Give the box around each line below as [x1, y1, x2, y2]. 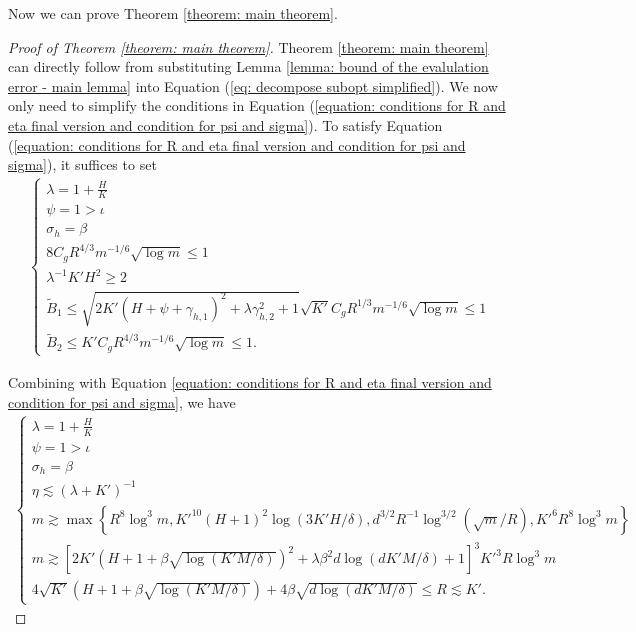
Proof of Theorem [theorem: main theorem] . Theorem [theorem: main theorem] [8, 36, 489, 57]
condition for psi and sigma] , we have [8, 391, 236, 412]
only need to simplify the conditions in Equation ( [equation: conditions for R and [8, 95, 506, 116]
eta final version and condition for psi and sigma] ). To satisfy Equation [8, 114, 443, 135]
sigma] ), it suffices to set [8, 154, 157, 175]
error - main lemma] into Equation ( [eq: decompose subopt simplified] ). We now [8, 75, 498, 96]
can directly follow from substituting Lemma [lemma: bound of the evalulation [8, 56, 489, 77]
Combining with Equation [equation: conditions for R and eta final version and [8, 371, 492, 392]
